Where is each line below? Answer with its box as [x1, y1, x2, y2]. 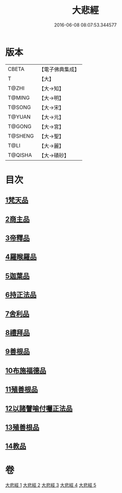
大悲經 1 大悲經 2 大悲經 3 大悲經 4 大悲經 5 [5, 482, 97, 488]
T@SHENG [8, 132, 34, 139]
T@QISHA [8, 151, 32, 159]
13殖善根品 [5, 423, 40, 431]
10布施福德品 [5, 366, 47, 375]
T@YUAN [8, 113, 31, 120]
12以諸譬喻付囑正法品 [5, 404, 73, 413]
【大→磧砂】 [39, 151, 70, 159]
